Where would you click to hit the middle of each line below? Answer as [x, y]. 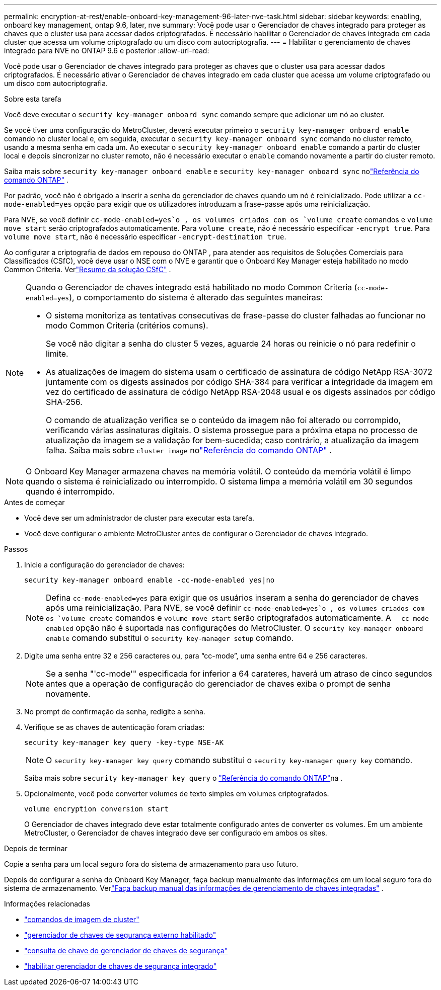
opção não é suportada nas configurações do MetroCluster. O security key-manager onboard [249, 628]
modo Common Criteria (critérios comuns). [127, 325]
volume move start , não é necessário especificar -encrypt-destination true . [145, 237]
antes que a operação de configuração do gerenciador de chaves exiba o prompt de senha [218, 684]
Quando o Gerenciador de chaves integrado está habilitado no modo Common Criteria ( [192, 287]
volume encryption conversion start [96, 809]
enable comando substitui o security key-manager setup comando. [170, 638]
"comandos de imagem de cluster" [82, 919]
